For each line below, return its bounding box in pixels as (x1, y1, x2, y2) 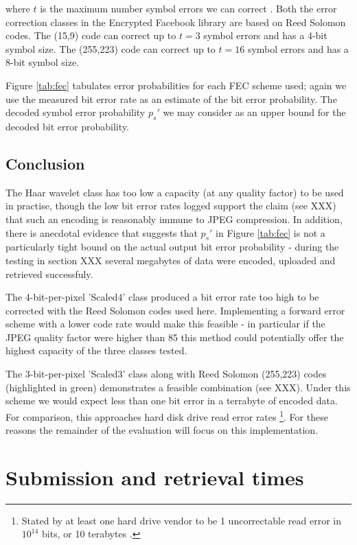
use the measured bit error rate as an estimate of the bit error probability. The (5, 91, 337, 106)
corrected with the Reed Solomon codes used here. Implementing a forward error (5, 303, 345, 317)
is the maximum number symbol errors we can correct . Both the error (40, 1, 337, 15)
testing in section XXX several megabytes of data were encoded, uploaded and (5, 253, 336, 267)
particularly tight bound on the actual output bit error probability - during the (5, 240, 339, 254)
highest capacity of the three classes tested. (5, 343, 187, 358)
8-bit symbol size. (5, 55, 80, 69)
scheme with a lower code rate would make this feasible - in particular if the (5, 316, 325, 331)
